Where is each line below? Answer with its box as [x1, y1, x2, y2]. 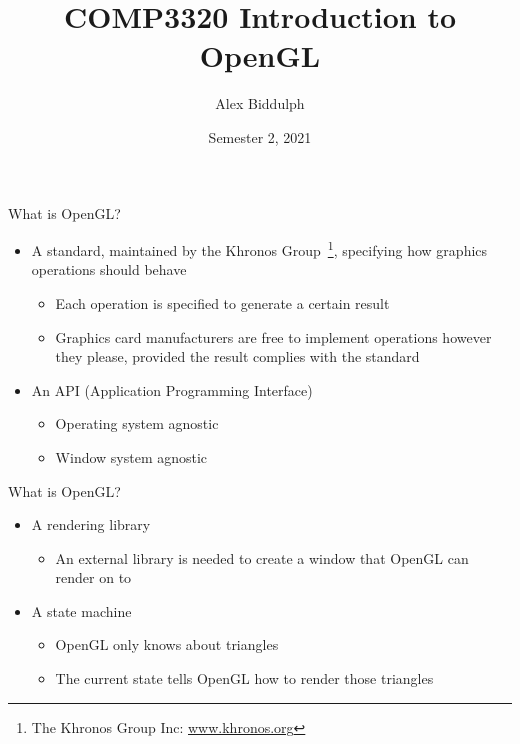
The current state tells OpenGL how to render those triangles [55, 668, 434, 689]
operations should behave [31, 259, 187, 280]
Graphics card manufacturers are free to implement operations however [55, 326, 492, 347]
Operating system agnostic [55, 413, 219, 434]
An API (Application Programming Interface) [31, 379, 313, 400]
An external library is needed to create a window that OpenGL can [55, 547, 469, 568]
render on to [55, 567, 132, 588]
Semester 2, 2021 [208, 126, 312, 147]
